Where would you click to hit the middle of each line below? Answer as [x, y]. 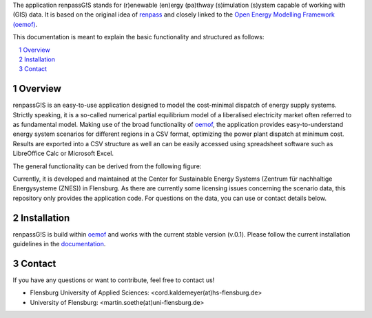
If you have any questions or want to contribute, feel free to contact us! [114, 280]
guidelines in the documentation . [59, 244]
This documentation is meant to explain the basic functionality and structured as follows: [138, 37]
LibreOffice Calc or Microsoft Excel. [63, 153]
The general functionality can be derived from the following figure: [107, 166]
